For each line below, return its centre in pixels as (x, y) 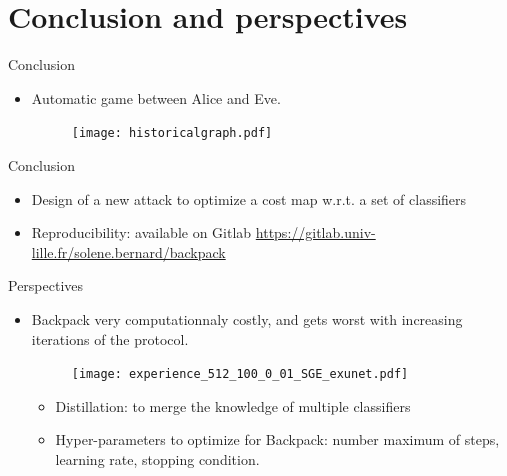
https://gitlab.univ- (315, 232)
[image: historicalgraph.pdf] (172, 133)
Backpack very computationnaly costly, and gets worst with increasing (247, 318)
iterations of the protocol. (110, 338)
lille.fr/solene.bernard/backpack (128, 251)
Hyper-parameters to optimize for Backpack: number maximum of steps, (277, 439)
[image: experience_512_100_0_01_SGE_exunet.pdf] (240, 374)
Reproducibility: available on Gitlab (141, 232)
